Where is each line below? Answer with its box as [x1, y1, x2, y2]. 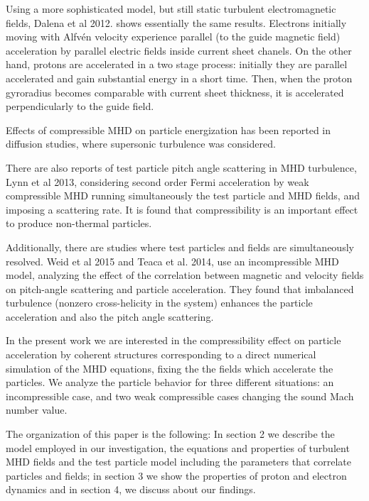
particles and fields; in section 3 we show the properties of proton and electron [6, 468, 347, 483]
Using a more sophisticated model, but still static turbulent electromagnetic [6, 1, 336, 16]
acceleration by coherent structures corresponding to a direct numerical [6, 347, 316, 362]
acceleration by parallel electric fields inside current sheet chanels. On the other [6, 43, 352, 57]
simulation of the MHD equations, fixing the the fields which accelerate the [6, 360, 333, 375]
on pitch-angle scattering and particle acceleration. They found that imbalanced [6, 281, 354, 296]
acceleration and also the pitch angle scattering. [6, 309, 214, 324]
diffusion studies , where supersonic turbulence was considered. [6, 136, 276, 151]
